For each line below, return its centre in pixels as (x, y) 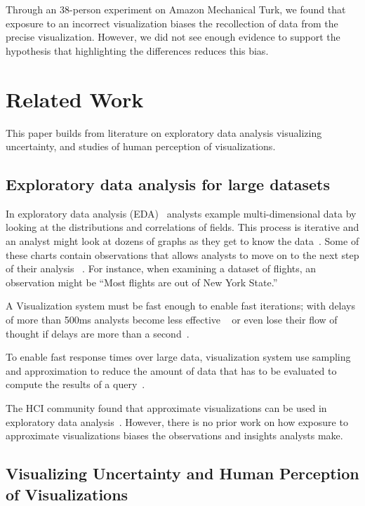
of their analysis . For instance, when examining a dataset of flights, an (161, 268)
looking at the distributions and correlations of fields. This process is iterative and (182, 227)
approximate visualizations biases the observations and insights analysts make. (174, 435)
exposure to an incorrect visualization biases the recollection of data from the (172, 23)
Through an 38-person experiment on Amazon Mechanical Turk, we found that (176, 9)
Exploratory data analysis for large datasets (168, 184)
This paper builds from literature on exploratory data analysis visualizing (164, 132)
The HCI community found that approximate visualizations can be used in (166, 408)
